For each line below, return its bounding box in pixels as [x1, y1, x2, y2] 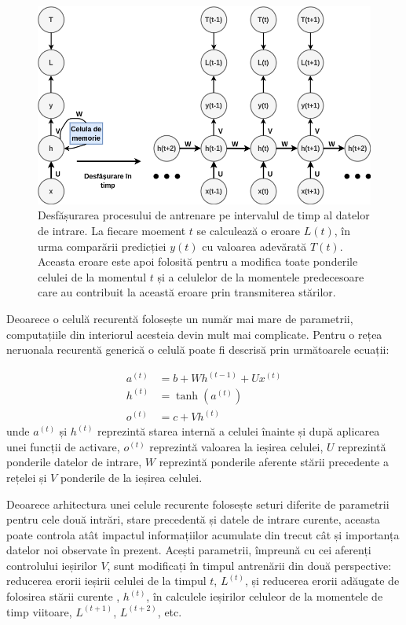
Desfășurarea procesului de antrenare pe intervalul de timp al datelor [38, 207, 370, 223]
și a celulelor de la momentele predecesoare [157, 268, 364, 285]
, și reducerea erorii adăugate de [244, 572, 400, 589]
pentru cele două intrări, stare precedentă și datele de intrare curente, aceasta [6, 511, 380, 528]
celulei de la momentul [38, 268, 147, 285]
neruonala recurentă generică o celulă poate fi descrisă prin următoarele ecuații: [6, 341, 390, 358]
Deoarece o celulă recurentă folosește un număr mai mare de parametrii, [6, 310, 353, 326]
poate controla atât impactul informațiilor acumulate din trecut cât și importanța [6, 526, 400, 542]
